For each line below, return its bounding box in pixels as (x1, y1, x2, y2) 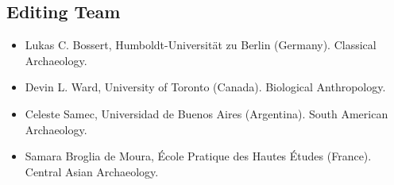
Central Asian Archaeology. (25, 163, 159, 179)
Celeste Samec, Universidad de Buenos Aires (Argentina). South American (25, 105, 388, 121)
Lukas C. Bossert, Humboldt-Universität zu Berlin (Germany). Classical (25, 37, 377, 53)
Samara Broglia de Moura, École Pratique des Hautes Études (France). (25, 148, 372, 164)
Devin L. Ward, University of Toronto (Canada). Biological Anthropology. (25, 79, 386, 95)
